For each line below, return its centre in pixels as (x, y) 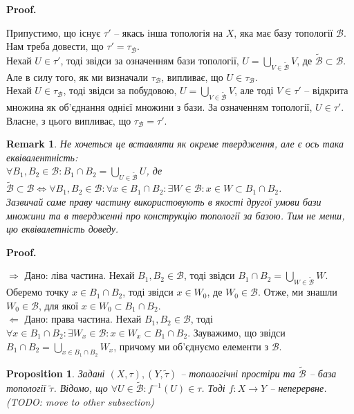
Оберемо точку (38, 292)
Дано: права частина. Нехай (83, 319)
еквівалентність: (42, 157)
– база (323, 373)
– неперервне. (298, 388)
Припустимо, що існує (54, 32)
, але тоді (254, 90)
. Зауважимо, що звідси (236, 332)
